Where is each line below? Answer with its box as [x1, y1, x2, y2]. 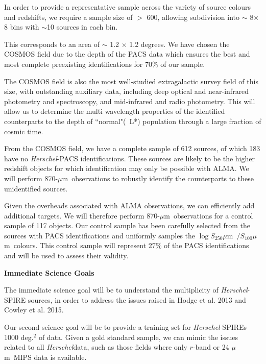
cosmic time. [4, 126, 43, 136]
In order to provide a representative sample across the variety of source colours [4, 2, 251, 12]
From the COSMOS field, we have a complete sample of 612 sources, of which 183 [4, 143, 260, 154]
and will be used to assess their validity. [4, 250, 129, 261]
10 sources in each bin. [47, 21, 118, 32]
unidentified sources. [4, 183, 68, 193]
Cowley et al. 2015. [4, 304, 64, 315]
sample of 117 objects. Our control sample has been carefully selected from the [4, 220, 250, 231]
